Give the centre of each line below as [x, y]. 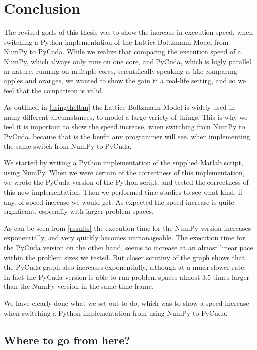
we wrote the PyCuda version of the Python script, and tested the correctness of [126, 182]
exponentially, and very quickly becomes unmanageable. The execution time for [125, 238]
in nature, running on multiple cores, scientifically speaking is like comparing [121, 71]
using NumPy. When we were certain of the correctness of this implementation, [124, 172]
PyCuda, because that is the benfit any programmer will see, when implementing [127, 136]
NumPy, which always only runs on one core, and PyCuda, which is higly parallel [128, 61]
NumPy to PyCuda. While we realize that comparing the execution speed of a [123, 51]
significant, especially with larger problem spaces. [79, 211]
